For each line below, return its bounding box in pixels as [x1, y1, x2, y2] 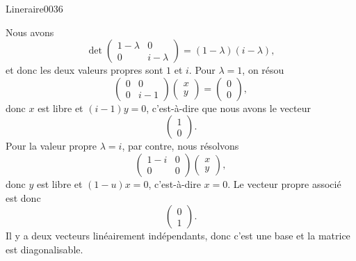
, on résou [242, 63, 284, 77]
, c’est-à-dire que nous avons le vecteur [146, 100, 311, 115]
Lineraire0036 [6, 1, 63, 15]
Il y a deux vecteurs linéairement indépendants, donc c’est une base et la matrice [6, 228, 350, 243]
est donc [6, 190, 41, 205]
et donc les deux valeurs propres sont [6, 63, 163, 77]
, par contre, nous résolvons [122, 139, 239, 153]
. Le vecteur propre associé [227, 176, 341, 191]
